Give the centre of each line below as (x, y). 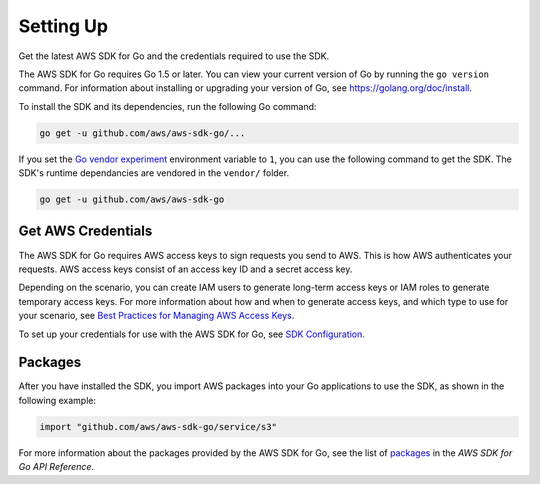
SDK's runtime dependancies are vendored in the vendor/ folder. (154, 173)
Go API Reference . (56, 467)
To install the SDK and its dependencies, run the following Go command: (167, 106)
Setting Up (63, 26)
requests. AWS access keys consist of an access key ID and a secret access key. (185, 269)
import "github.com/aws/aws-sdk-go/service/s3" (158, 426)
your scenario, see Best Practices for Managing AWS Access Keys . (156, 316)
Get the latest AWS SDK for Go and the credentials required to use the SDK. (174, 56)
